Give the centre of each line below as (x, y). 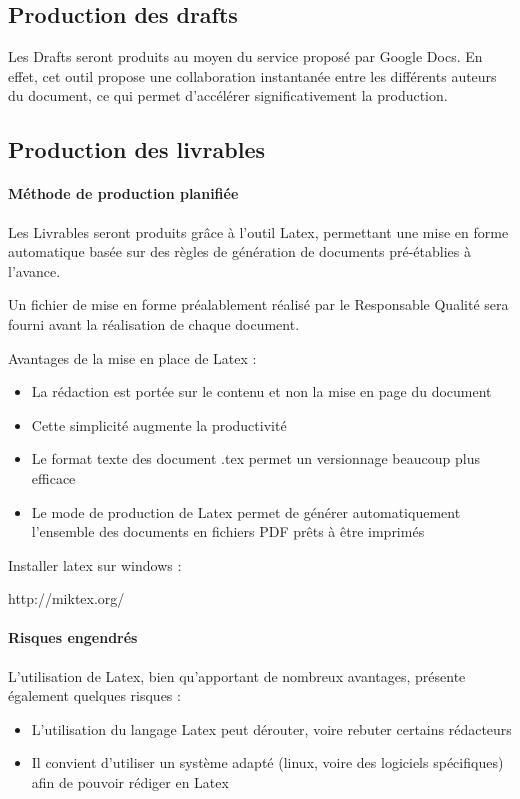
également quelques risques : (94, 695)
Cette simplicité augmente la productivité (159, 424)
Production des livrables (137, 149)
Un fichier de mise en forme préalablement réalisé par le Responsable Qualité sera (258, 304)
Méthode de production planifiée (123, 193)
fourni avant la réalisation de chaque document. (154, 323)
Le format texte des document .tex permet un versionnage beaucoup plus (255, 458)
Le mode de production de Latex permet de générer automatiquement (246, 511)
